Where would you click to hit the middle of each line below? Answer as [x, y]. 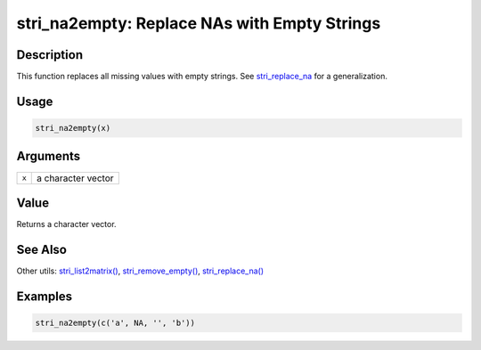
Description [50, 55]
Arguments [49, 156]
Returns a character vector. [66, 224]
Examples [45, 296]
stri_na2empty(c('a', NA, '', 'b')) [115, 322]
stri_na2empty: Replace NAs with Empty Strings [199, 23]
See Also [41, 249]
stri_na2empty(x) [73, 128]
